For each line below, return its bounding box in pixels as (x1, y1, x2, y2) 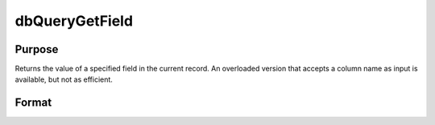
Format (14, 96, 52, 110)
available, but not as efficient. (14, 75, 113, 84)
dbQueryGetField (14, 12, 133, 30)
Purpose (14, 42, 59, 56)
